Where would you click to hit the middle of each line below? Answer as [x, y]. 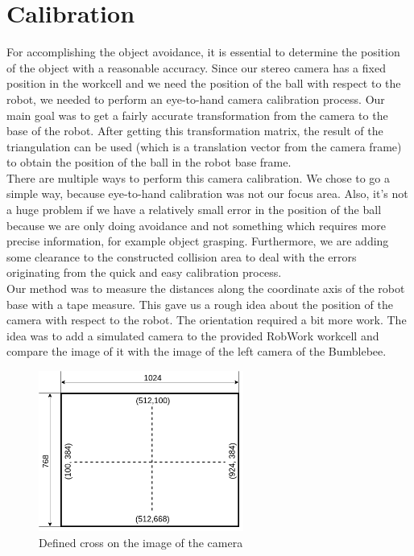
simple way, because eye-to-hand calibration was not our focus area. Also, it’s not [207, 194]
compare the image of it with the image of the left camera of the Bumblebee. [197, 351]
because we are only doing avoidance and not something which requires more [196, 225]
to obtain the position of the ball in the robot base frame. [149, 162]
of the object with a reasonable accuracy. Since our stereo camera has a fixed [196, 67]
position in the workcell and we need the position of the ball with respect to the [204, 83]
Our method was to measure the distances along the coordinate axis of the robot [206, 288]
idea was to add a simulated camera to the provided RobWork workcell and [193, 335]
